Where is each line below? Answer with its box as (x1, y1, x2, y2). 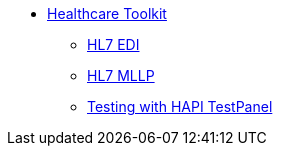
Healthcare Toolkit (47, 5, 167, 22)
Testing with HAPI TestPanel (87, 98, 273, 115)
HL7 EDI (87, 36, 140, 53)
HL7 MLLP (87, 67, 155, 84)
